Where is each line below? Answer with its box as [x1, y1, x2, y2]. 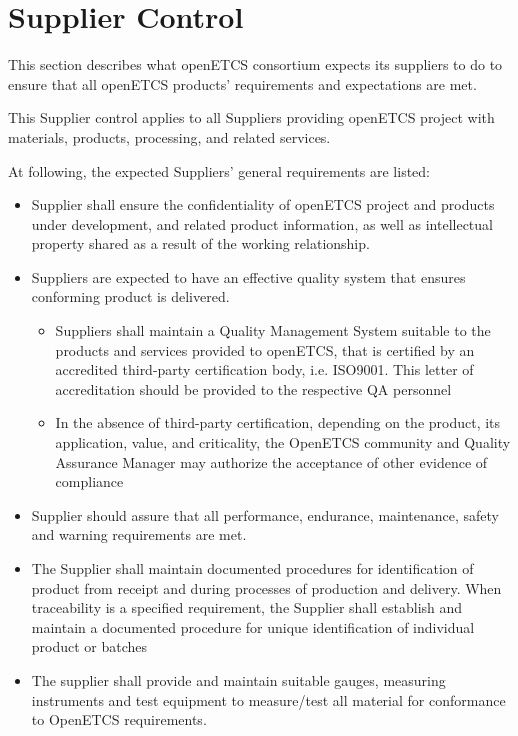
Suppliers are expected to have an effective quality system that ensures [31, 266, 466, 287]
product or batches [31, 636, 148, 657]
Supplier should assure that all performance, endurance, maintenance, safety [31, 504, 500, 525]
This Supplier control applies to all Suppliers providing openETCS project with [8, 107, 495, 128]
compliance [55, 471, 124, 492]
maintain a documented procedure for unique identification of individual [31, 616, 475, 637]
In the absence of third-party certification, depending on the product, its [55, 412, 501, 433]
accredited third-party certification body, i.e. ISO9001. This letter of [55, 359, 474, 380]
